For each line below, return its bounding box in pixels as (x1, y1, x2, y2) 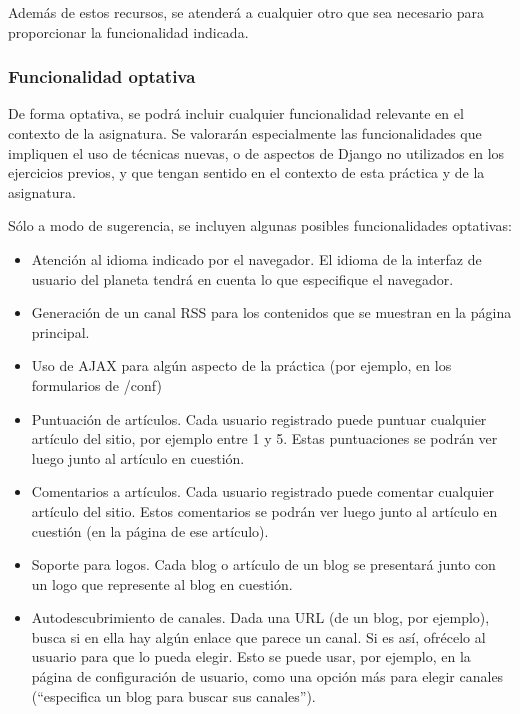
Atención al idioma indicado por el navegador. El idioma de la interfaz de (31, 248, 482, 269)
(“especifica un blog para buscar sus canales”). (31, 685, 316, 706)
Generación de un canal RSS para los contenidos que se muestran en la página (31, 302, 512, 323)
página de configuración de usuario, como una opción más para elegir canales (31, 666, 504, 687)
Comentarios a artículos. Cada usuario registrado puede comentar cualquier (31, 481, 494, 502)
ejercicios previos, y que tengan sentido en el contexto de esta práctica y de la (8, 162, 485, 183)
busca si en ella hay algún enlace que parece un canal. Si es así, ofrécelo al (31, 626, 486, 647)
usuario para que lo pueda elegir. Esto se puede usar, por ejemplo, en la (31, 646, 471, 667)
